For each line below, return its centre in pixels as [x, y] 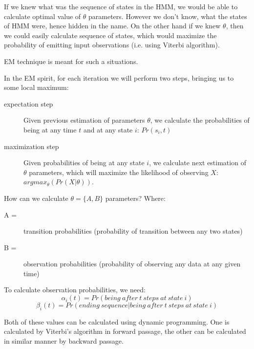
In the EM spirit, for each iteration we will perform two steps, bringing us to [119, 77]
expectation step [29, 103]
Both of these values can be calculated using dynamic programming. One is [117, 321]
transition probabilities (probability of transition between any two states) [133, 231]
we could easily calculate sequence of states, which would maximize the [110, 35]
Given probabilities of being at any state [84, 163]
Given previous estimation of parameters [84, 120]
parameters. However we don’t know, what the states [168, 16]
